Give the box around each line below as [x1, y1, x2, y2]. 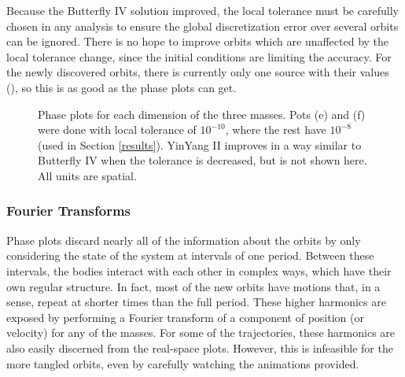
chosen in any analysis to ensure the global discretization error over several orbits [6, 17, 399, 34]
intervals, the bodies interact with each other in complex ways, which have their [6, 262, 392, 279]
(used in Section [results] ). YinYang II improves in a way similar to [38, 136, 362, 153]
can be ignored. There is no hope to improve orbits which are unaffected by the [6, 33, 389, 50]
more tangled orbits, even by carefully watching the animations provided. [6, 355, 359, 371]
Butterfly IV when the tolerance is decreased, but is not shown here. [38, 152, 367, 168]
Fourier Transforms [6, 201, 131, 220]
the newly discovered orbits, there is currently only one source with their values [6, 64, 389, 80]
